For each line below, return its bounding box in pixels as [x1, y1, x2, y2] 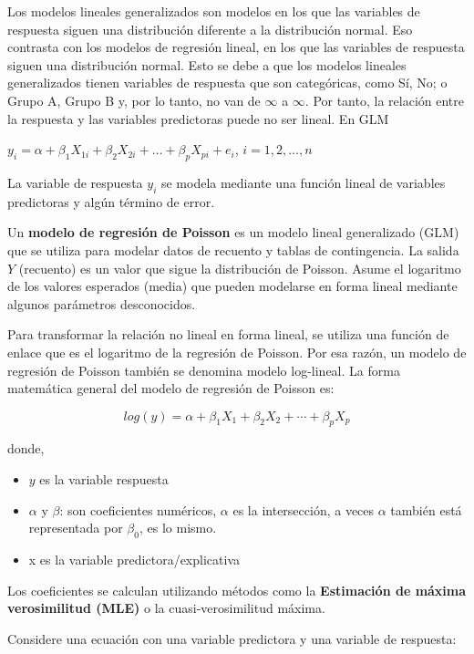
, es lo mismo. [139, 518, 217, 537]
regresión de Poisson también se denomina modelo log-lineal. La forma [7, 360, 400, 379]
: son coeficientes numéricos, [59, 500, 217, 519]
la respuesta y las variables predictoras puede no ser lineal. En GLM [7, 109, 389, 128]
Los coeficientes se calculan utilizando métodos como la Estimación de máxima [7, 580, 467, 599]
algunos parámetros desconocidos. [7, 294, 196, 313]
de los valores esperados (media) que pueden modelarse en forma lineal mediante [7, 276, 458, 296]
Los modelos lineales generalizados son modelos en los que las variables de [7, 2, 420, 20]
